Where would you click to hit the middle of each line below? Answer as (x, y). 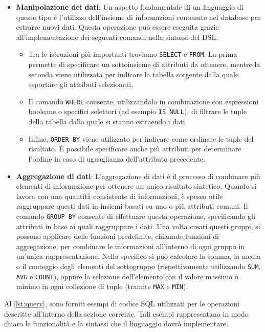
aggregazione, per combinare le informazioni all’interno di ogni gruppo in (130, 246)
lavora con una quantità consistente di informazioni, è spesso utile (119, 196)
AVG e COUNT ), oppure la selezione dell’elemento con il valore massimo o (127, 276)
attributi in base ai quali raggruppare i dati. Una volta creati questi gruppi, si (138, 226)
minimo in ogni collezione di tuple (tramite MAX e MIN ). (102, 286)
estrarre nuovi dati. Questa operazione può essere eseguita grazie (117, 27)
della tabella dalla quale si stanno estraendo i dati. (108, 121)
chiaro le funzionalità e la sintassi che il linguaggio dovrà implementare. (116, 324)
